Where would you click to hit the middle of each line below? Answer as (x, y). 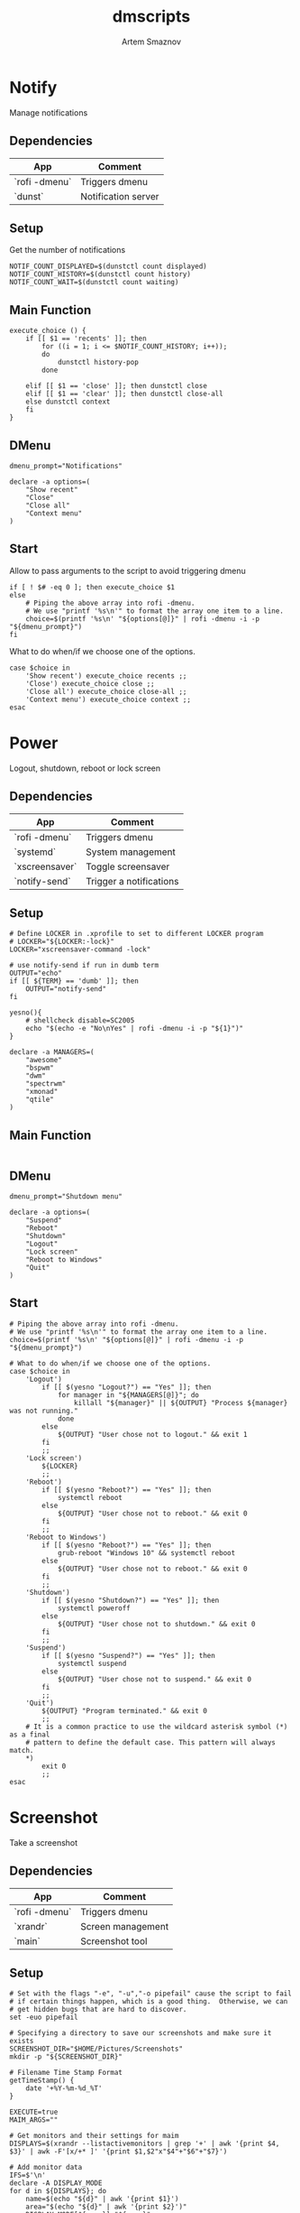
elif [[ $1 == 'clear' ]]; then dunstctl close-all (124, 394)
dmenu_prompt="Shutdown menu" (66, 1196)
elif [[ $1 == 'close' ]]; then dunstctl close (116, 386)
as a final (30, 1735)
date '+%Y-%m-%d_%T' (64, 2088)
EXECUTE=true (34, 2112)
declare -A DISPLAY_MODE (56, 2183)
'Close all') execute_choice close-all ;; (106, 691)
